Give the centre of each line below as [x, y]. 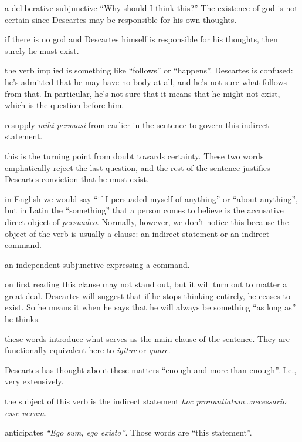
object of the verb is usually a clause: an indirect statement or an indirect [137, 233]
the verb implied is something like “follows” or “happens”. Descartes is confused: [149, 70]
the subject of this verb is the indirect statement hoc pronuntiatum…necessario [146, 401]
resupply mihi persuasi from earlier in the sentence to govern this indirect [137, 124]
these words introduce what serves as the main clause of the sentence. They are [147, 338]
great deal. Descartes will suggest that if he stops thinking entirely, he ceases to [147, 295]
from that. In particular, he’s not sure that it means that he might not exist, [142, 93]
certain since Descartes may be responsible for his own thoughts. [121, 19]
